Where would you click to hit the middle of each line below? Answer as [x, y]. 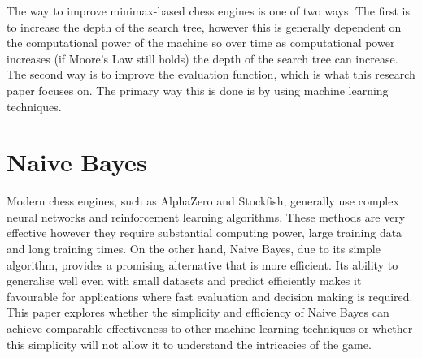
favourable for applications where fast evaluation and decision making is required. [210, 296]
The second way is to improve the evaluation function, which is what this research [211, 74]
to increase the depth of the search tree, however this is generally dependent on [204, 26]
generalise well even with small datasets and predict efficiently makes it [184, 280]
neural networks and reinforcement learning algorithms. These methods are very [206, 216]
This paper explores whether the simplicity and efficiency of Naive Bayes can [198, 312]
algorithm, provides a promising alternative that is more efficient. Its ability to [202, 264]
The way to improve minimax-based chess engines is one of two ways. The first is [209, 11]
